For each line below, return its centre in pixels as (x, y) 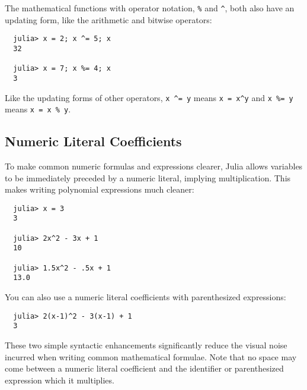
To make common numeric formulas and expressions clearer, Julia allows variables (154, 166)
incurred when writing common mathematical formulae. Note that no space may (151, 356)
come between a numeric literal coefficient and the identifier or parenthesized (144, 368)
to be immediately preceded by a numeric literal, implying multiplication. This (148, 177)
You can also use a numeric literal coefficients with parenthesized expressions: (145, 297)
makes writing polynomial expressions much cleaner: (100, 189)
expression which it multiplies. (60, 380)
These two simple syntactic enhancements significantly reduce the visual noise (146, 345)
